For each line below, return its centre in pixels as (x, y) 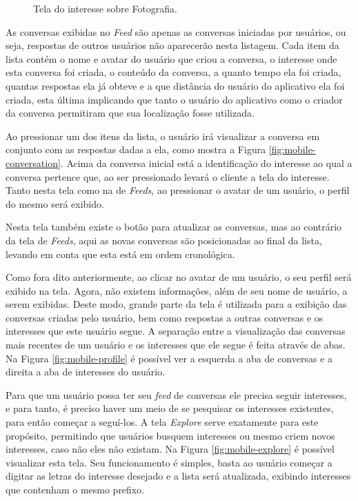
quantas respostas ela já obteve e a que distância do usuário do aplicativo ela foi (175, 85)
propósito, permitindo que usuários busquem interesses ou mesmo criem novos (170, 435)
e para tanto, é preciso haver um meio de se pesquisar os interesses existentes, (170, 408)
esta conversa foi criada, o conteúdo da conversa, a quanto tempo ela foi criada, (173, 72)
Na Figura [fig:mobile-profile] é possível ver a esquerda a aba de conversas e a (169, 358)
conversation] (33, 163)
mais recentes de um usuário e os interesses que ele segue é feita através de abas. (176, 345)
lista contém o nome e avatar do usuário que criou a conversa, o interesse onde (171, 58)
